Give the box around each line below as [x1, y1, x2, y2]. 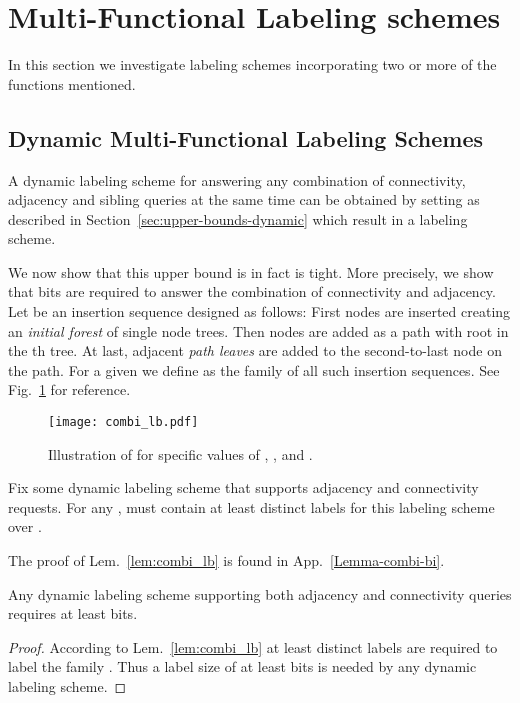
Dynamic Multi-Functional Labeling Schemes [8, 122, 484, 153]
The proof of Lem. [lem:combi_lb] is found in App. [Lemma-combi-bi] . [8, 550, 445, 571]
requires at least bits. [8, 603, 138, 624]
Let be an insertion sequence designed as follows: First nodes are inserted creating [8, 301, 511, 322]
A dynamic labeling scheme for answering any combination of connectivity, [8, 169, 466, 190]
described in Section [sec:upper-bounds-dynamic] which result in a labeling [8, 208, 468, 229]
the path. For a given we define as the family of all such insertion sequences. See [8, 359, 500, 380]
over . [8, 516, 42, 537]
